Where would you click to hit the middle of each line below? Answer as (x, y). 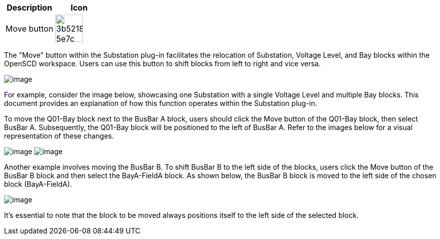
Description (29, 8)
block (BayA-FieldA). (38, 184)
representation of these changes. (59, 136)
